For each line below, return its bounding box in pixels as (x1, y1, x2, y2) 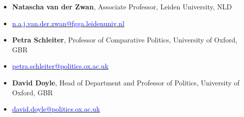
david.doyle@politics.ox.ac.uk (12, 104, 100, 114)
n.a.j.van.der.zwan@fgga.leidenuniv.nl (12, 18, 124, 28)
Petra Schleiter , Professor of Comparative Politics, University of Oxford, (12, 35, 238, 45)
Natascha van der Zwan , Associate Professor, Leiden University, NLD (12, 1, 232, 11)
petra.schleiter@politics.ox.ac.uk (12, 61, 109, 71)
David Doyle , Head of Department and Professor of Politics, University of (12, 77, 240, 87)
